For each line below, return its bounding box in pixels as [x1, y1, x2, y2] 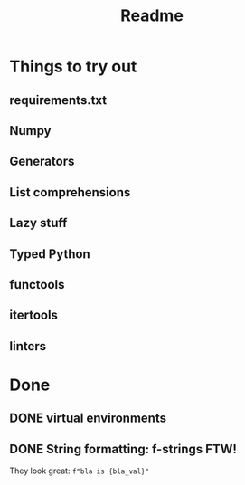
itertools [9, 308, 59, 323]
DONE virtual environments [9, 411, 167, 426]
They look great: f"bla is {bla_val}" [9, 465, 150, 476]
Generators [9, 154, 75, 169]
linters [9, 338, 47, 354]
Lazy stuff [9, 215, 68, 231]
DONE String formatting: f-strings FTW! [9, 441, 238, 457]
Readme [120, 5, 184, 26]
